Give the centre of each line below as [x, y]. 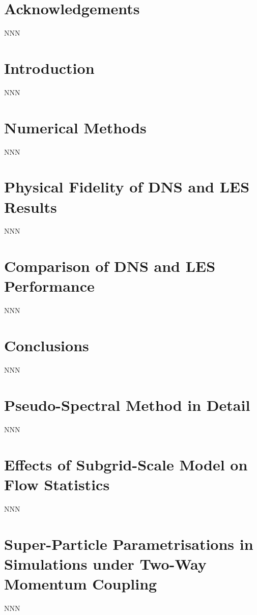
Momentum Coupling [81, 583]
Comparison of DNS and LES [110, 266]
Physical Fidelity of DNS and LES [127, 187]
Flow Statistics [57, 484]
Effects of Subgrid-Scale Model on [126, 464]
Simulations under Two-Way [105, 563]
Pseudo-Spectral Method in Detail [127, 404]
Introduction [49, 67]
